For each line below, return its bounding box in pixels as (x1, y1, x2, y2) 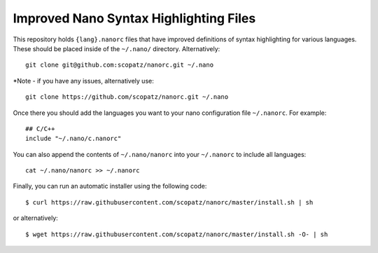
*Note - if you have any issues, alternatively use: (13, 76, 154, 85)
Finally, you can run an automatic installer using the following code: (13, 182, 207, 191)
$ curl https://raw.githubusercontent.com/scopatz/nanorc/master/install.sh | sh (25, 198, 314, 206)
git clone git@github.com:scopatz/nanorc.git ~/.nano (25, 61, 213, 69)
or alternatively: (13, 214, 59, 222)
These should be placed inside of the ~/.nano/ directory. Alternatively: (13, 44, 220, 53)
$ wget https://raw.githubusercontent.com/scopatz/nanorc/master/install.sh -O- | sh (25, 230, 328, 238)
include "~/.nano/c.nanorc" (25, 135, 122, 143)
